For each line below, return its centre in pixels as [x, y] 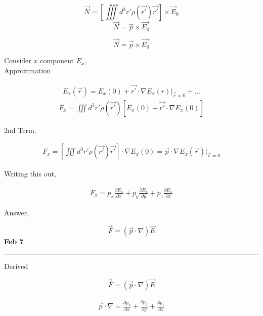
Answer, [17, 212]
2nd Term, [20, 130]
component [57, 60]
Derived [16, 266]
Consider [18, 60]
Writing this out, [30, 174]
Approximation [28, 70]
